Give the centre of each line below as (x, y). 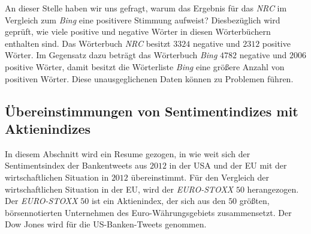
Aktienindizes (48, 128)
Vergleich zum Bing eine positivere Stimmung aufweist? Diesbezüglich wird (143, 19)
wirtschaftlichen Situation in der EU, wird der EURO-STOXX (119, 189)
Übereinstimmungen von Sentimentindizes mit (152, 111)
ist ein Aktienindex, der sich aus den (158, 201)
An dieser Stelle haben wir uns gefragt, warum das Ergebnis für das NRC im (146, 8)
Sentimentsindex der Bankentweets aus (76, 165)
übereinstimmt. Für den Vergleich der (200, 177)
